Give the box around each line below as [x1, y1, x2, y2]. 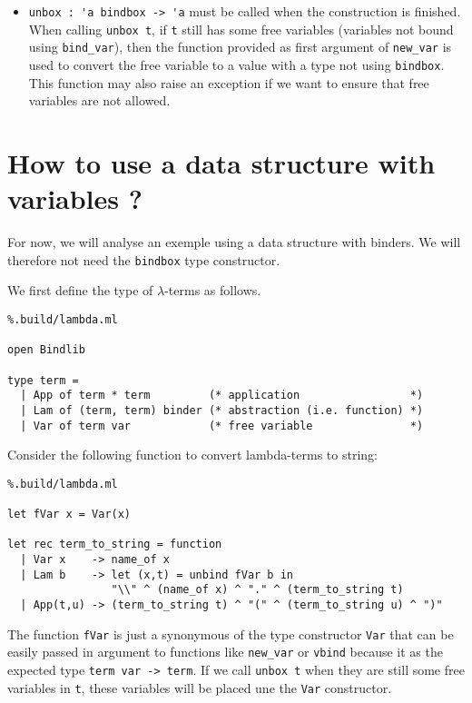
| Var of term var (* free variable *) [20, 419, 424, 432]
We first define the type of [7, 281, 153, 300]
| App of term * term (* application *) [20, 389, 424, 402]
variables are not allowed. [28, 91, 171, 110]
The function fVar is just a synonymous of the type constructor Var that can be [7, 624, 454, 643]
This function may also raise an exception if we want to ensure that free [28, 73, 429, 92]
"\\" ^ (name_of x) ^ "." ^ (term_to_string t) [111, 583, 404, 597]
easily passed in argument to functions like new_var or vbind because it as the [7, 642, 443, 661]
